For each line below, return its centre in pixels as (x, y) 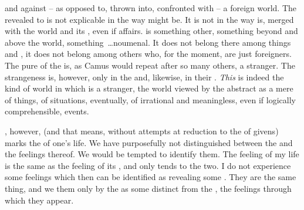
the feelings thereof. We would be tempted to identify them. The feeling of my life (152, 154)
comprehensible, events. (47, 111)
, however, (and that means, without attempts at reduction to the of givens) (142, 131)
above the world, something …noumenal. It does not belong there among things (148, 42)
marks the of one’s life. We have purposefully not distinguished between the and (149, 142)
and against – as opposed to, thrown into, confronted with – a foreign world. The (151, 8)
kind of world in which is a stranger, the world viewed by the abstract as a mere (149, 88)
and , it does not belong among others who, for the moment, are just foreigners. (148, 54)
